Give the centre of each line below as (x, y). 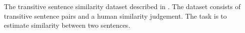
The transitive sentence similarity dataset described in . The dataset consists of (122, 6)
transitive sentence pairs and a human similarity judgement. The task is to (115, 16)
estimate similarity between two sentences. (67, 25)
